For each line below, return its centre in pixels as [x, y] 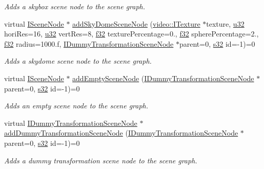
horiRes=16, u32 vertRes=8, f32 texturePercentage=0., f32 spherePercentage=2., [131, 34]
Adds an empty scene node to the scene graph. [76, 106]
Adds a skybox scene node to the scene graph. [75, 6]
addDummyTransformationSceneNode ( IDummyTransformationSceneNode [121, 133]
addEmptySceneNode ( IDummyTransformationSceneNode [163, 78]
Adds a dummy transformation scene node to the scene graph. [101, 160]
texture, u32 [225, 23]
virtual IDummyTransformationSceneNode [71, 123]
